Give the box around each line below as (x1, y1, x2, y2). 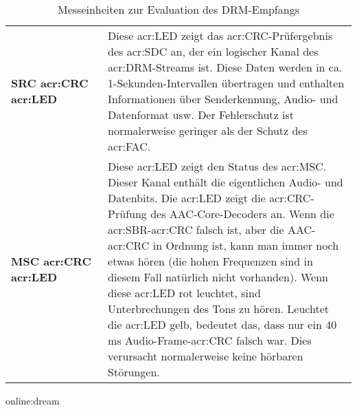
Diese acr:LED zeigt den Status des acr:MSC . (108, 158, 327, 174)
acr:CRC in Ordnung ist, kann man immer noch (108, 237, 339, 253)
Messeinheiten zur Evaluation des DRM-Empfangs (58, 1, 299, 17)
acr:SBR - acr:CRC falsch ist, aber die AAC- (108, 222, 316, 237)
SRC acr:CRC (11, 75, 89, 91)
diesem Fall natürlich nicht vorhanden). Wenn (108, 269, 329, 285)
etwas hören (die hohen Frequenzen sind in (108, 253, 313, 269)
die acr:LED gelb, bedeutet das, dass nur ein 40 (108, 316, 337, 332)
